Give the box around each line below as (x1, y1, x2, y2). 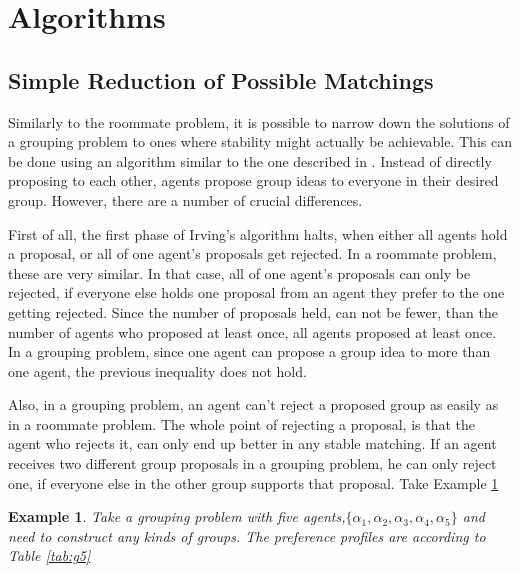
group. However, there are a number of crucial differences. (8, 189, 363, 210)
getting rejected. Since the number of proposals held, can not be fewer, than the (8, 301, 498, 322)
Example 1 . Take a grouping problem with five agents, (8, 506, 346, 527)
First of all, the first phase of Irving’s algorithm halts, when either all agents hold (8, 223, 508, 244)
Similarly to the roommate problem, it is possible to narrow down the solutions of (8, 111, 510, 132)
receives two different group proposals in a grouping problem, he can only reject (8, 453, 497, 474)
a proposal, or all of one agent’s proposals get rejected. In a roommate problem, (8, 243, 497, 264)
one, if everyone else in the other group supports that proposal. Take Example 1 (8, 472, 499, 493)
